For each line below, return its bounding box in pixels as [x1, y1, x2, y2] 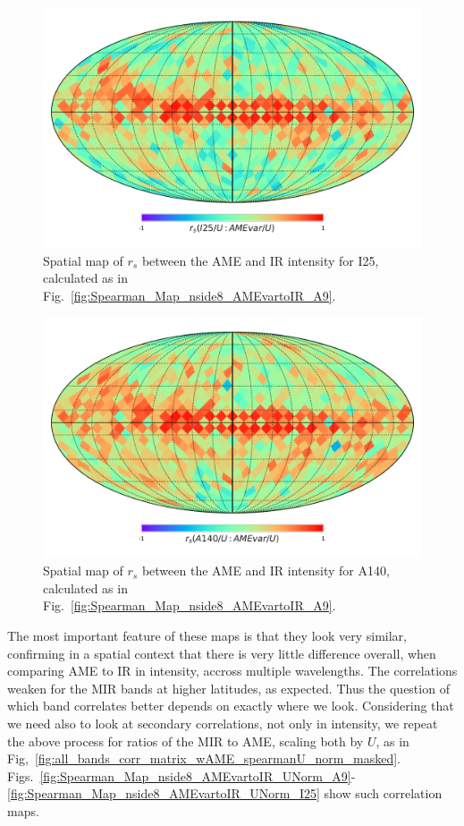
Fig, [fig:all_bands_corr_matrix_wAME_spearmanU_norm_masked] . [7, 749, 401, 768]
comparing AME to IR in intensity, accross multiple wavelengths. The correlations [7, 661, 458, 680]
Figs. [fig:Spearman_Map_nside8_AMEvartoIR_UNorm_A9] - [7, 766, 356, 785]
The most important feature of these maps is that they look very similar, [7, 626, 407, 645]
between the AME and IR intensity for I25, [141, 251, 379, 269]
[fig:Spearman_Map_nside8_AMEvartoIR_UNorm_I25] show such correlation [7, 784, 443, 803]
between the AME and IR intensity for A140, [141, 561, 390, 580]
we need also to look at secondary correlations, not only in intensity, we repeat [7, 714, 438, 732]
